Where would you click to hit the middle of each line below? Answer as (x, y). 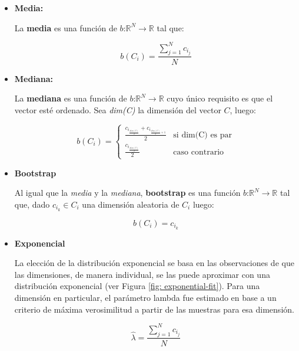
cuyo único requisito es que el (220, 98)
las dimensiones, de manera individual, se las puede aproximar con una (142, 274)
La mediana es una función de (71, 98)
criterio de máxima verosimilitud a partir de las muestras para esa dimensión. (154, 309)
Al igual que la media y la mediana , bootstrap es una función (127, 193)
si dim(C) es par (203, 135)
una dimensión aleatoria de (131, 204)
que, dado (32, 204)
